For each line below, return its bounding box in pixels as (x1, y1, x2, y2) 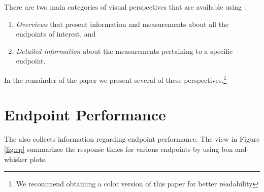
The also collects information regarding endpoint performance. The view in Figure (4, 134, 260, 144)
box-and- (221, 143, 249, 154)
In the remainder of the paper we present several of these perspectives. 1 (4, 73, 227, 85)
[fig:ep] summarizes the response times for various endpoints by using (4, 143, 219, 154)
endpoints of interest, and (16, 28, 96, 39)
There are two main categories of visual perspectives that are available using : (4, 2, 246, 12)
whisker (4, 153, 28, 164)
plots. (29, 153, 47, 164)
